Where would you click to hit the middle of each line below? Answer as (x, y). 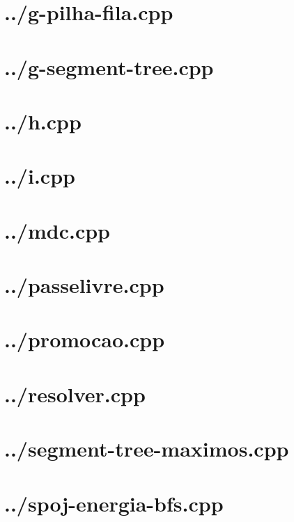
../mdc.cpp (57, 230)
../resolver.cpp (75, 394)
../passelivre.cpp (84, 285)
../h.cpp (43, 121)
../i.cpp (40, 176)
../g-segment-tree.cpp (109, 66)
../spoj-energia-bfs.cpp (114, 503)
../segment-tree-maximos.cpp (147, 449)
